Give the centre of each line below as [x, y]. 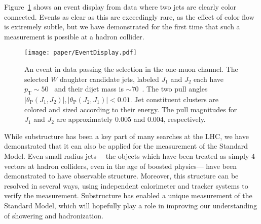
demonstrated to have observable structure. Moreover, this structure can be [121, 176]
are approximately [85, 119]
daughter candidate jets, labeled [109, 79]
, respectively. [184, 119]
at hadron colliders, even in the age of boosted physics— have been [132, 166]
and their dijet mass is [89, 89]
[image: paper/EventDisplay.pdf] [81, 53]
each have [209, 79]
